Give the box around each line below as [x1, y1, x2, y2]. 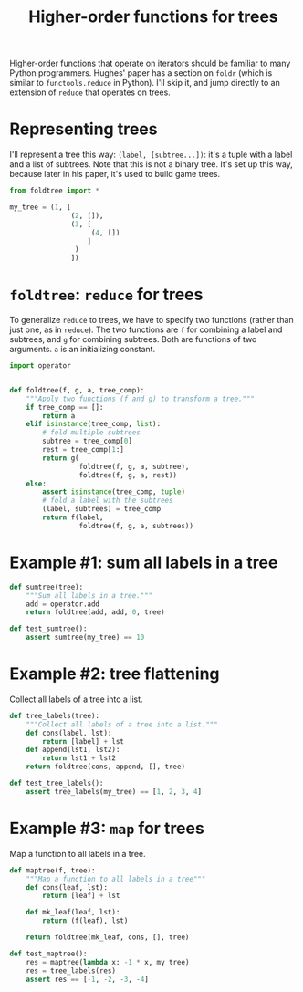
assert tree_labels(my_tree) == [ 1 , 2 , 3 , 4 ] [26, 787, 203, 796]
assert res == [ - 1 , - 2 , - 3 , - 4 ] [26, 975, 149, 984]
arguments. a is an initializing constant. [9, 344, 156, 355]
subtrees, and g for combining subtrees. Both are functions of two [9, 334, 257, 345]
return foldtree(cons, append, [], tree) [26, 762, 185, 772]
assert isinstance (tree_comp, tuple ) [42, 487, 185, 496]
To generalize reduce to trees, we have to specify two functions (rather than [9, 315, 294, 326]
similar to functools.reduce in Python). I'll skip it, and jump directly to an [9, 78, 280, 89]
